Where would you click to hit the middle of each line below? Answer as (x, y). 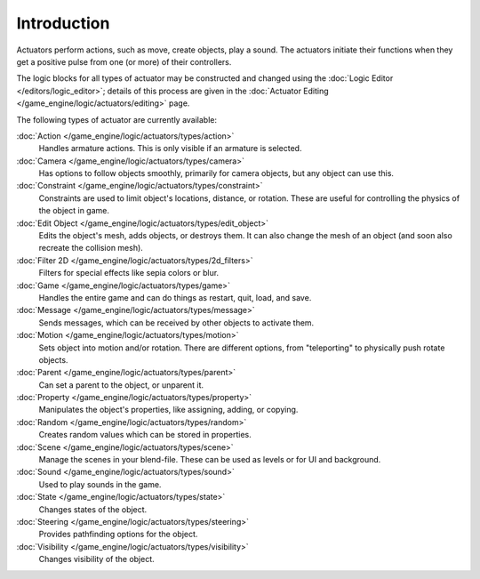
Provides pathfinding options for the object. (118, 535)
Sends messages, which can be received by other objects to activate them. (176, 322)
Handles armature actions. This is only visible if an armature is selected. (170, 149)
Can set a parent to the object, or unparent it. (121, 385)
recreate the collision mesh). (91, 248)
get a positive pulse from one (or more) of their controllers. (124, 61)
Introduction (63, 23)
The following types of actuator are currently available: (117, 119)
